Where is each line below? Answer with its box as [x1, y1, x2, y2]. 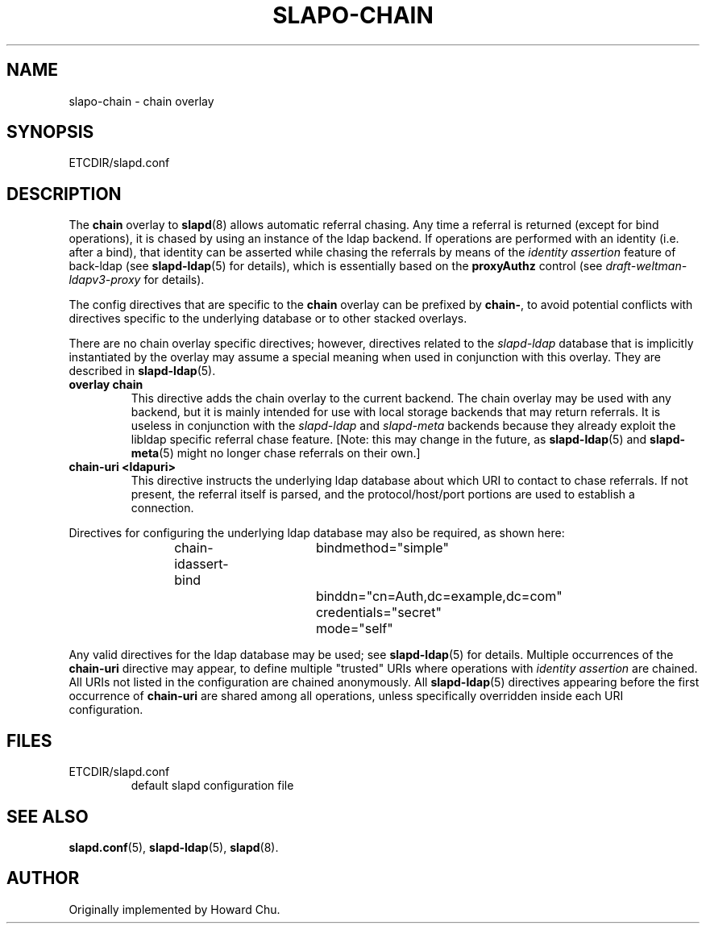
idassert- [174, 556, 229, 573]
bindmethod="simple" [315, 540, 449, 557]
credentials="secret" [315, 604, 442, 621]
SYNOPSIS [6, 122, 94, 143]
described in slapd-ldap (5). [69, 364, 216, 378]
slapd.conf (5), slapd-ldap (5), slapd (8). [69, 840, 279, 854]
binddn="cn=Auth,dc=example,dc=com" [315, 588, 563, 605]
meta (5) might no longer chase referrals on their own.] [131, 446, 421, 461]
